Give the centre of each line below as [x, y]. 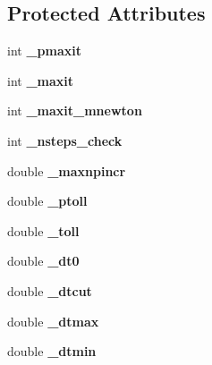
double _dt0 [43, 261]
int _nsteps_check [65, 140]
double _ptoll [47, 201]
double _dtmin [52, 351]
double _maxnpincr [67, 170]
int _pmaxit [44, 51]
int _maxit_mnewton [75, 110]
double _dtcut [50, 290]
